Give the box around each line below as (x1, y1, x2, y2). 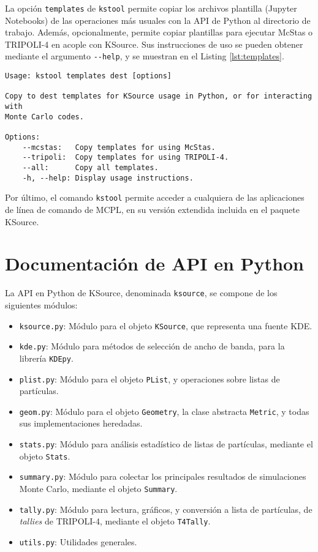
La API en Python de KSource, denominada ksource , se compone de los (5, 286, 278, 299)
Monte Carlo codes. (5, 112, 84, 121)
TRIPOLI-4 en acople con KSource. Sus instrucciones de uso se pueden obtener (5, 37, 303, 50)
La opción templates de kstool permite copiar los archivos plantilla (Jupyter (5, 2, 297, 14)
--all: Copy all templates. (22, 163, 159, 172)
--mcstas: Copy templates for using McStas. (22, 143, 216, 152)
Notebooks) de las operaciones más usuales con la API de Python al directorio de (5, 13, 311, 26)
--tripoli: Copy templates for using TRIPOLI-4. (22, 153, 229, 162)
